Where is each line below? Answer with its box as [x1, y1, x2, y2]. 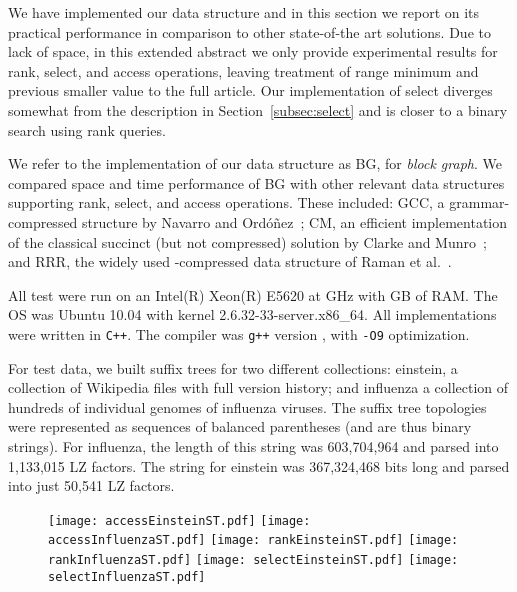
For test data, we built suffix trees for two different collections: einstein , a [8, 357, 458, 378]
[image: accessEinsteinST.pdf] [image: [48, 513, 311, 528]
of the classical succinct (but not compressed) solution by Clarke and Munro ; [8, 231, 487, 252]
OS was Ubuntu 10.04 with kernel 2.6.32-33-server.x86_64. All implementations [8, 304, 497, 325]
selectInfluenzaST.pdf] [48, 569, 206, 584]
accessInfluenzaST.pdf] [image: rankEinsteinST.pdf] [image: [48, 533, 459, 548]
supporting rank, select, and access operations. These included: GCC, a [8, 192, 445, 213]
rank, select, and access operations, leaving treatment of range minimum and [8, 60, 479, 81]
